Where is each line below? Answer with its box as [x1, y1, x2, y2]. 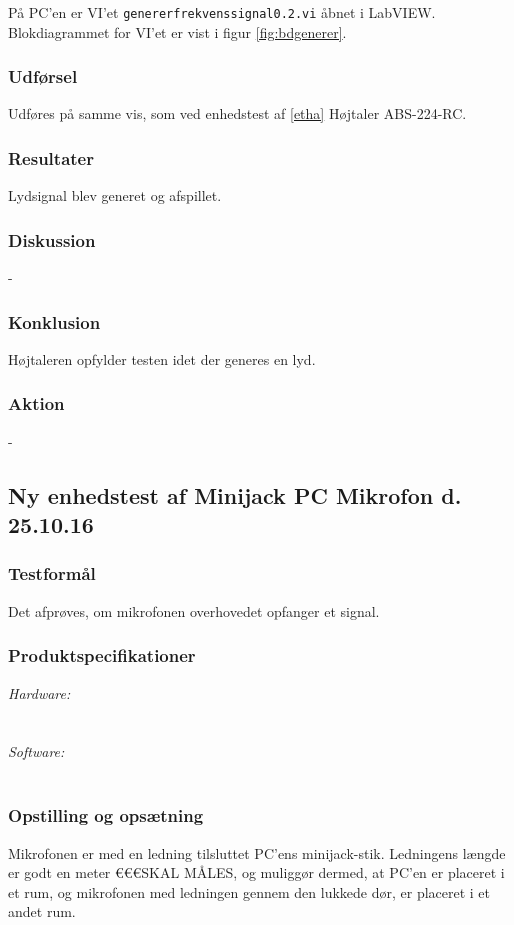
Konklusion [8, 309, 101, 334]
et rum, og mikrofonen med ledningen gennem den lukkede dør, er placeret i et [8, 881, 491, 902]
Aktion [8, 391, 65, 416]
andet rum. [8, 901, 76, 922]
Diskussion [8, 227, 96, 252]
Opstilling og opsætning [8, 803, 204, 828]
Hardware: [8, 682, 71, 703]
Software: [8, 741, 65, 762]
